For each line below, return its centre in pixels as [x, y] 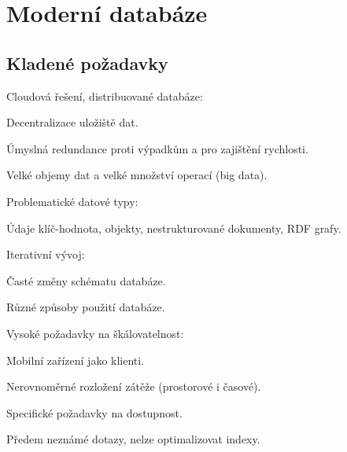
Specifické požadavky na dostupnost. [94, 412]
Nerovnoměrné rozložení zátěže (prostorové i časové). [134, 386]
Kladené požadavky [87, 62]
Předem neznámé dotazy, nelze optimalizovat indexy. [133, 439]
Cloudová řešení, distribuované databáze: [105, 96]
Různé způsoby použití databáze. [86, 307]
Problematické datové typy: [72, 201]
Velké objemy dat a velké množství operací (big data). [137, 175]
